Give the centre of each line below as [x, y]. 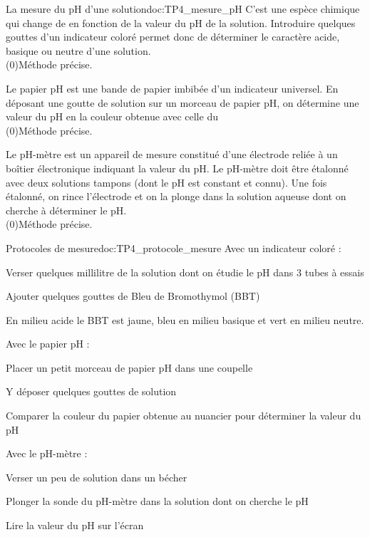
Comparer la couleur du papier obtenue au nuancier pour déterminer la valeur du [184, 416]
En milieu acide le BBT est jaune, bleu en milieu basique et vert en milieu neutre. [185, 319]
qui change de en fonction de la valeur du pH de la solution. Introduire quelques [181, 22]
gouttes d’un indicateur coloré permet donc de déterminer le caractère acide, [173, 37]
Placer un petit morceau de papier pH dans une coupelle [129, 367]
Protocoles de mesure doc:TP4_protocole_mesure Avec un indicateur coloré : [174, 247]
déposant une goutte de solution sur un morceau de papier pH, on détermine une [183, 102]
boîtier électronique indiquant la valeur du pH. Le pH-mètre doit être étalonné [177, 168]
